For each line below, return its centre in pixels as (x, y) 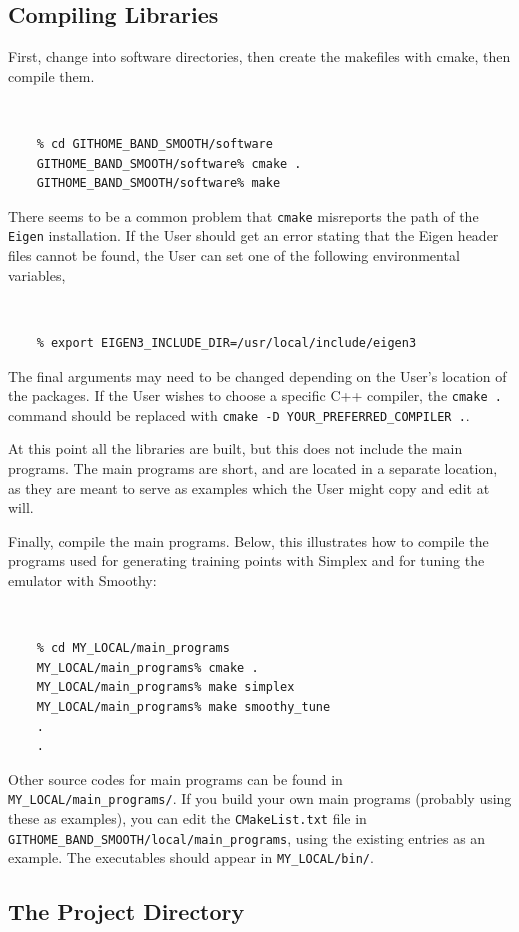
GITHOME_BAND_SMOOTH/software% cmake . (169, 163)
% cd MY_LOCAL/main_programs (133, 648)
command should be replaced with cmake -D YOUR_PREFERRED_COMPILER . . (239, 414)
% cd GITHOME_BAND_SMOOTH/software (154, 144)
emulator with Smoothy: (82, 580)
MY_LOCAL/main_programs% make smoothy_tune (183, 707)
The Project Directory (126, 911)
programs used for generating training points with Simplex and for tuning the (246, 560)
